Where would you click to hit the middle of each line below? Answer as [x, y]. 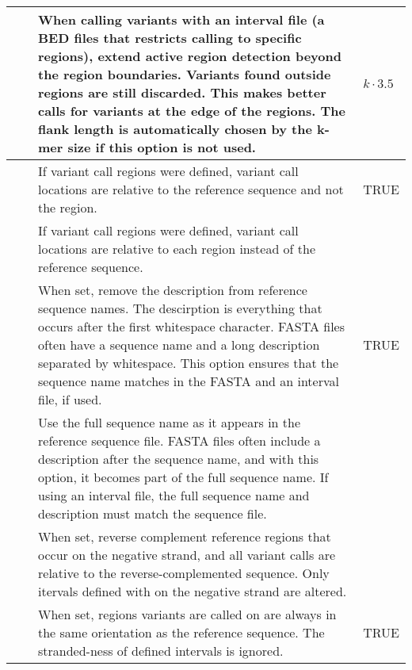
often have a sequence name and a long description [179, 345]
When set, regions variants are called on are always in [187, 614]
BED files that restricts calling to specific [170, 38]
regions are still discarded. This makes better [182, 92]
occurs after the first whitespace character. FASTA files [191, 326]
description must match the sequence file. [153, 513]
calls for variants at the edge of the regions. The [192, 111]
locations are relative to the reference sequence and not [191, 189]
